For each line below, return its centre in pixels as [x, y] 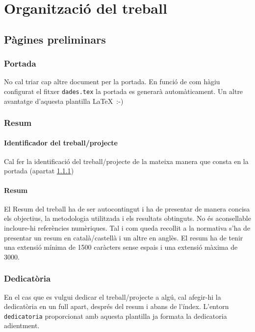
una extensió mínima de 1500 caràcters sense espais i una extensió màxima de [121, 247]
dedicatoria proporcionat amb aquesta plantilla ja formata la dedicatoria [115, 316]
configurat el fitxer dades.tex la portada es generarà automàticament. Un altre [124, 91]
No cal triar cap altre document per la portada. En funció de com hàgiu [112, 82]
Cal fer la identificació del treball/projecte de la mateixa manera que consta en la [126, 161]
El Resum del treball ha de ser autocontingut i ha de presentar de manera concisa [127, 208]
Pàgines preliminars [55, 39]
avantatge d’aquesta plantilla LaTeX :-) [64, 101]
